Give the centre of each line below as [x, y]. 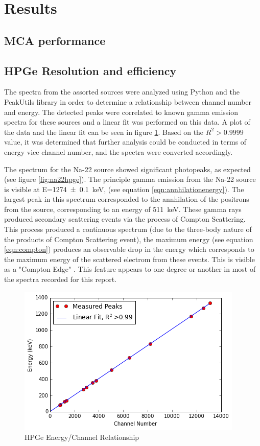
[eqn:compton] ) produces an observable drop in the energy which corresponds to [129, 249]
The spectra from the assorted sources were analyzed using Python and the [122, 92]
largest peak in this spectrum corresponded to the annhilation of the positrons [127, 199]
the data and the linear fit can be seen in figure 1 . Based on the [104, 132]
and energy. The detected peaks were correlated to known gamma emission [121, 112]
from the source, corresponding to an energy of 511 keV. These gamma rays [123, 209]
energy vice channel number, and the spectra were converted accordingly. [119, 151]
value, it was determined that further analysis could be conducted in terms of [125, 142]
